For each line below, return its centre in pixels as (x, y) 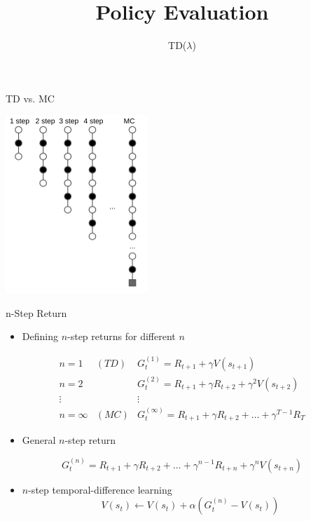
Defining (40, 336)
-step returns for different (122, 336)
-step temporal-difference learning (100, 489)
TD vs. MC (30, 98)
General (39, 440)
